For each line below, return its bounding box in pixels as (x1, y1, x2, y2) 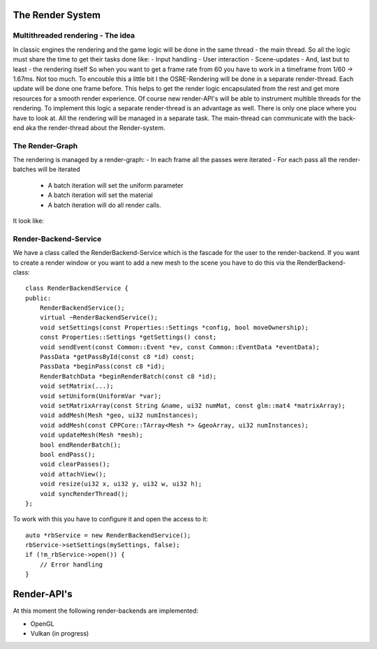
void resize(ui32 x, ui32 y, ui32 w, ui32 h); (39, 480, 202, 488)
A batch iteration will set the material (47, 191, 153, 199)
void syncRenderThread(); (39, 490, 129, 497)
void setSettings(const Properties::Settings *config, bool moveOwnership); (39, 323, 309, 331)
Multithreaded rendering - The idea (13, 31, 135, 41)
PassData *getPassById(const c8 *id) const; (39, 353, 195, 361)
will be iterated (37, 165, 80, 174)
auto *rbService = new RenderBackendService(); (25, 531, 191, 539)
